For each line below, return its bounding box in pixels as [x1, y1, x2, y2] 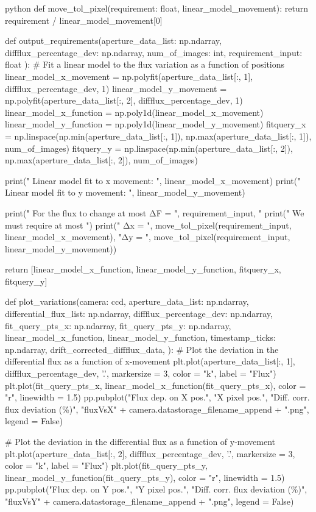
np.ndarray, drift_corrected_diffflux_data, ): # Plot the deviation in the [5, 343, 279, 355]
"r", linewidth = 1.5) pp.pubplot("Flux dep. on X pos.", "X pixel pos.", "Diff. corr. [5, 391, 310, 404]
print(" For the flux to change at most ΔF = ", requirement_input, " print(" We [5, 206, 304, 219]
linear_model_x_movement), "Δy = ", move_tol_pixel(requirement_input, [5, 230, 290, 243]
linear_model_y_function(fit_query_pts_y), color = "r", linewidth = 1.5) [5, 471, 285, 483]
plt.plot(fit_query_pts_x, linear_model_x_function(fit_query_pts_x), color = [5, 379, 306, 391]
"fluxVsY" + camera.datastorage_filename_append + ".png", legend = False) [5, 494, 294, 507]
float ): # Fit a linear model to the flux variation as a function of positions [5, 58, 285, 71]
